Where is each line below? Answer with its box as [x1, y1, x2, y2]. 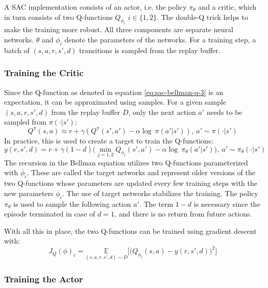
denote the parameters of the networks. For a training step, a [64, 34, 256, 44]
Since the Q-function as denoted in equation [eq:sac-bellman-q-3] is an [4, 86, 224, 97]
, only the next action [128, 106, 196, 117]
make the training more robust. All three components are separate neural [4, 24, 233, 35]
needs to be [206, 106, 242, 117]
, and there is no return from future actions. [114, 208, 252, 219]
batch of [4, 44, 30, 55]
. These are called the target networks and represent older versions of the [27, 167, 255, 178]
